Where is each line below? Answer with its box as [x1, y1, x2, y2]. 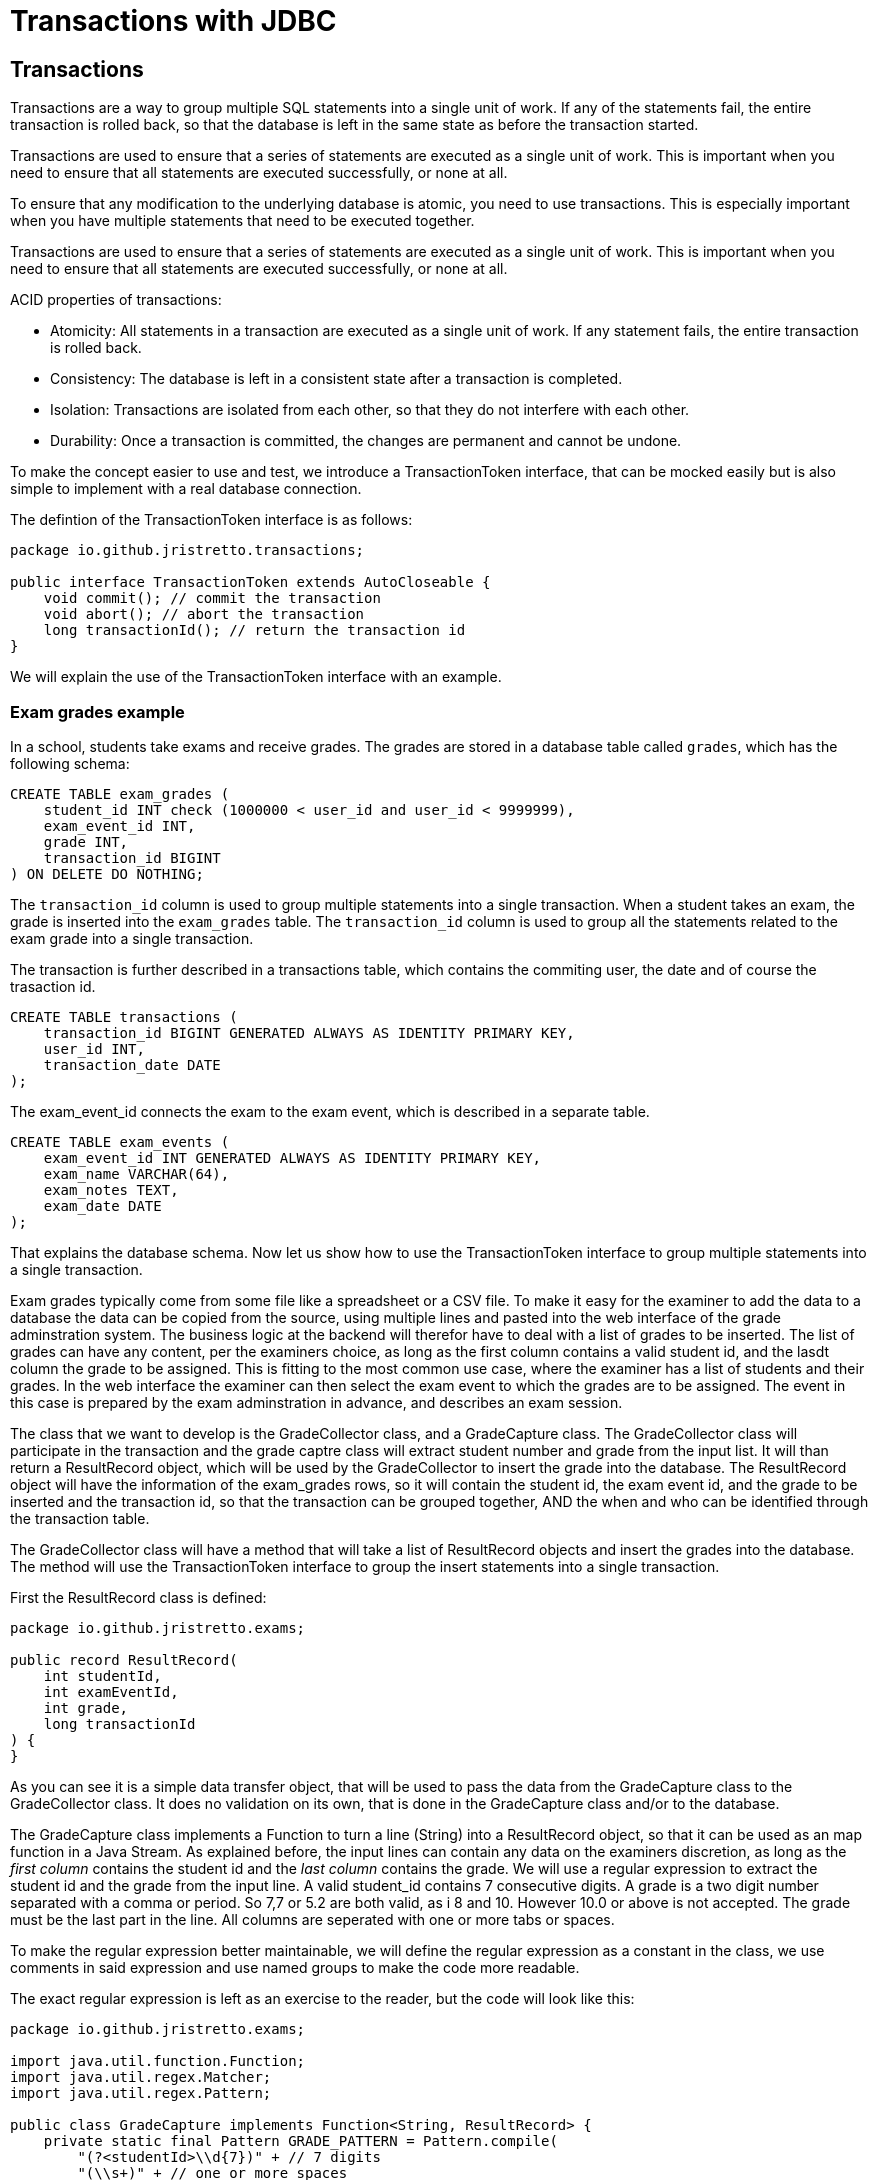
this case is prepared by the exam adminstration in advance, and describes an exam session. [10, 1393, 623, 1411]
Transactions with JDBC [10, 4, 337, 38]
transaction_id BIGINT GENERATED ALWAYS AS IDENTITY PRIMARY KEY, [43, 1024, 575, 1041]
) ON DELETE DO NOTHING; [10, 865, 204, 882]
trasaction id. [10, 977, 96, 995]
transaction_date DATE [43, 1056, 221, 1073]
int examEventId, [43, 1683, 179, 1700]
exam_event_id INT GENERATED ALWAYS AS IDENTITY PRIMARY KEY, [43, 1149, 542, 1166]
